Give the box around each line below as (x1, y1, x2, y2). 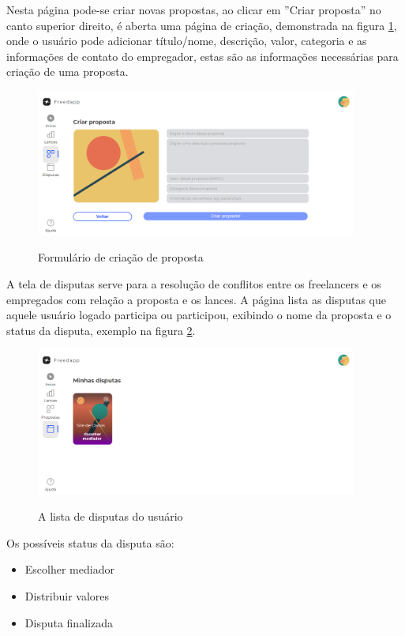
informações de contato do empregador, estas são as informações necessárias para (6, 47, 399, 64)
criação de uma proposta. (6, 63, 129, 80)
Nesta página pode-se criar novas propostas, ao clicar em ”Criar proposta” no (6, 2, 381, 17)
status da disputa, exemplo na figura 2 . (6, 322, 196, 338)
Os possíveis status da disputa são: (6, 534, 174, 551)
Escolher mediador (24, 561, 114, 578)
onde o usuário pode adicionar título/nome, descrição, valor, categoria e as (6, 32, 367, 49)
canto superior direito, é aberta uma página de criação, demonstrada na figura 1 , (6, 17, 397, 33)
